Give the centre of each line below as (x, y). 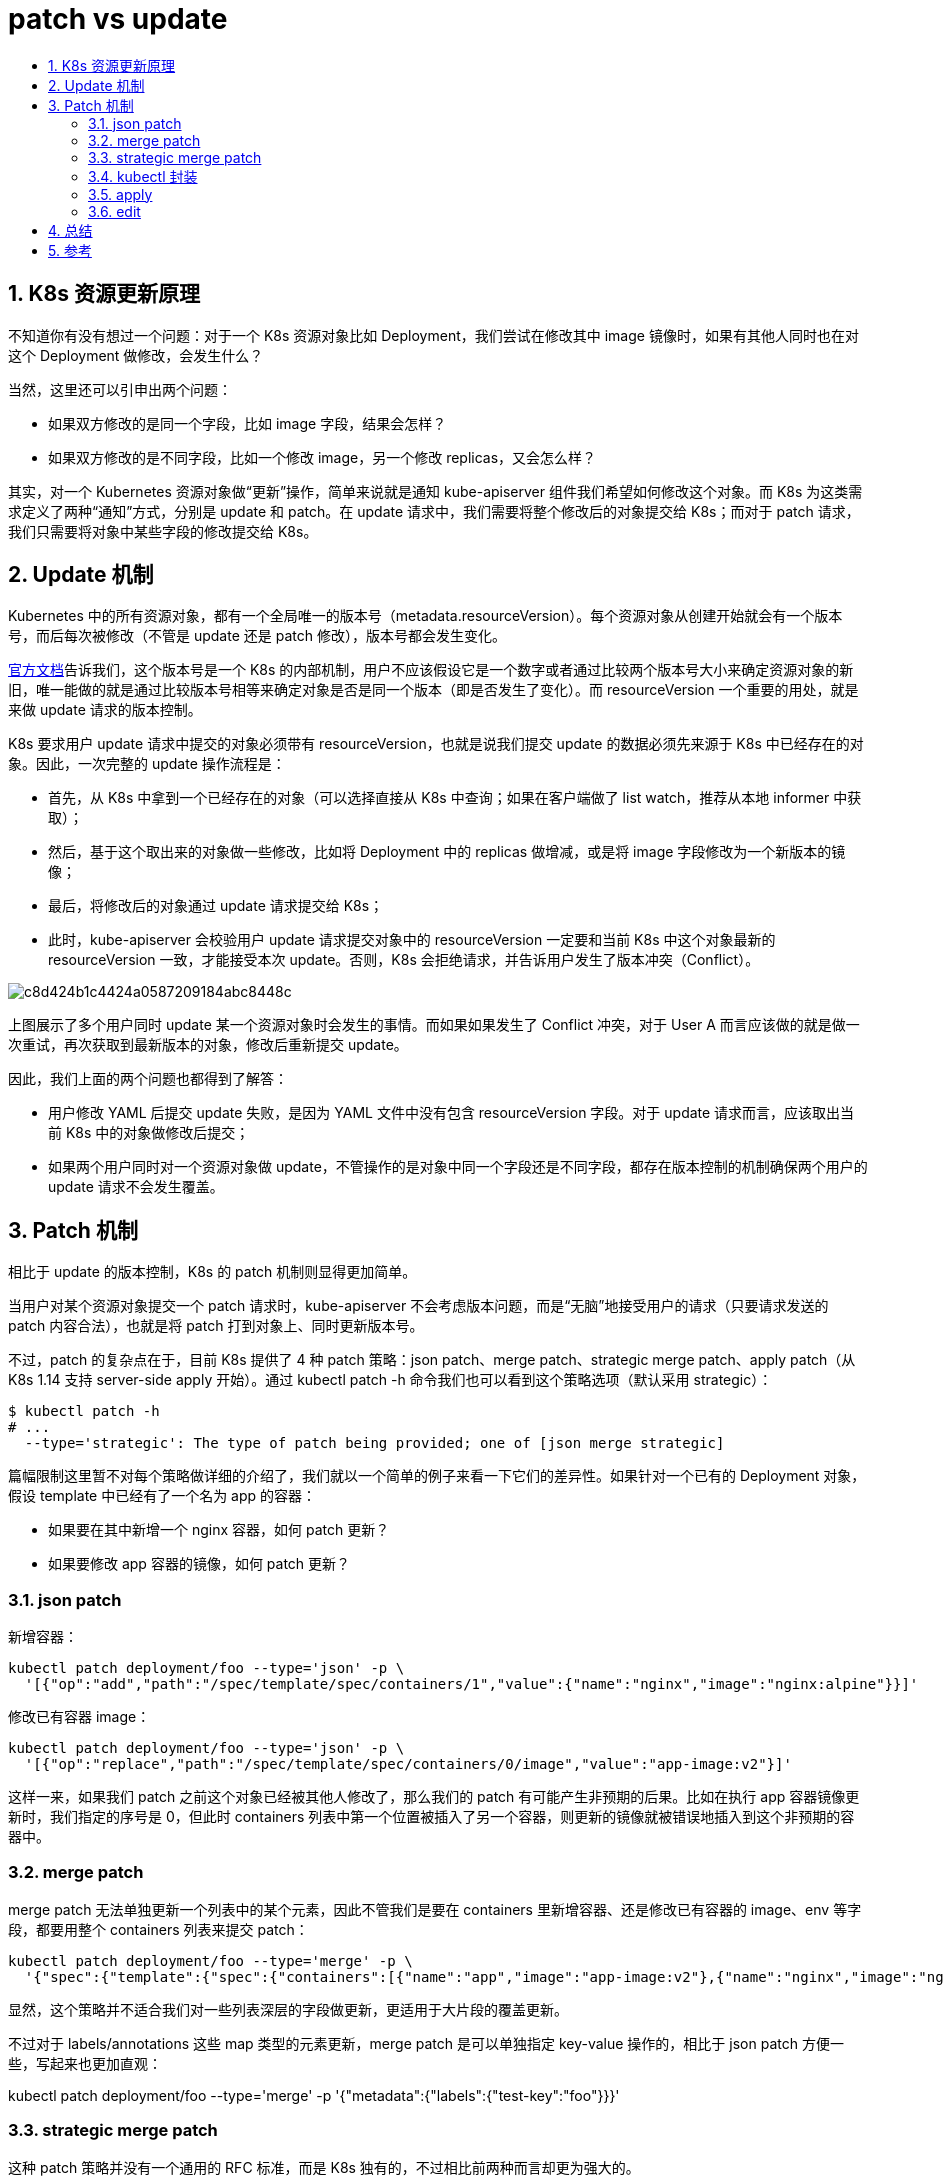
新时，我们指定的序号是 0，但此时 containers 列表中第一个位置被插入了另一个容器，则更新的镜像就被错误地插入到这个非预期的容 (431, 1817)
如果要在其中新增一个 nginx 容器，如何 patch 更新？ (219, 1530)
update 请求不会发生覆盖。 (136, 1187)
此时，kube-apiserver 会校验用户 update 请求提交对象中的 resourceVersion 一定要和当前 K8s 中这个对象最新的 (412, 940)
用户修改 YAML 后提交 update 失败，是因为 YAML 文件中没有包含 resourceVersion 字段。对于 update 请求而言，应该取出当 (451, 1113)
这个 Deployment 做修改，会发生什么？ (136, 355)
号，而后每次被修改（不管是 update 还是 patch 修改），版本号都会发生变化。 (257, 636)
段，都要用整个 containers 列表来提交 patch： (158, 1929)
